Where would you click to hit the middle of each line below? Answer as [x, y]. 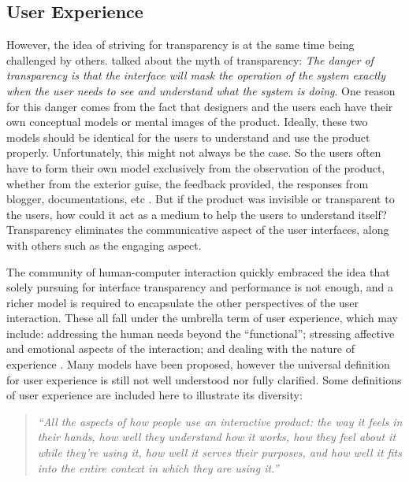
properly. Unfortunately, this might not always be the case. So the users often [194, 152]
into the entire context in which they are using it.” [158, 467]
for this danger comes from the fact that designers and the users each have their [200, 106]
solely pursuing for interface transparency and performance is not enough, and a [200, 287]
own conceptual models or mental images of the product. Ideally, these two [187, 122]
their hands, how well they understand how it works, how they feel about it [217, 437]
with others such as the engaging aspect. [104, 245]
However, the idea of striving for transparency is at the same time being [180, 44]
